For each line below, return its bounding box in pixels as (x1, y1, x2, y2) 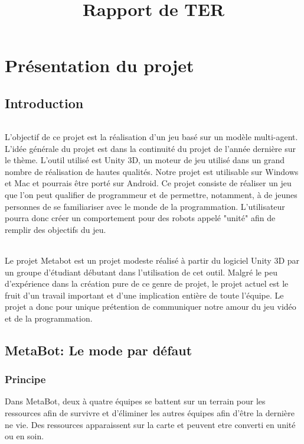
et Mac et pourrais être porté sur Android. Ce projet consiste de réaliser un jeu (5, 177, 292, 189)
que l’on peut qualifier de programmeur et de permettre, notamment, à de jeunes (5, 188, 298, 200)
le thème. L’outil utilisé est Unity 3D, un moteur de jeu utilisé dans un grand (5, 154, 285, 166)
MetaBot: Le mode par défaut (5, 341, 192, 359)
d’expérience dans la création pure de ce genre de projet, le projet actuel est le (5, 277, 289, 290)
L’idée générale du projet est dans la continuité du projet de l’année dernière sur (5, 142, 296, 154)
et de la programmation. (5, 312, 93, 324)
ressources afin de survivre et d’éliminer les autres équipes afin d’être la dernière (5, 407, 295, 419)
